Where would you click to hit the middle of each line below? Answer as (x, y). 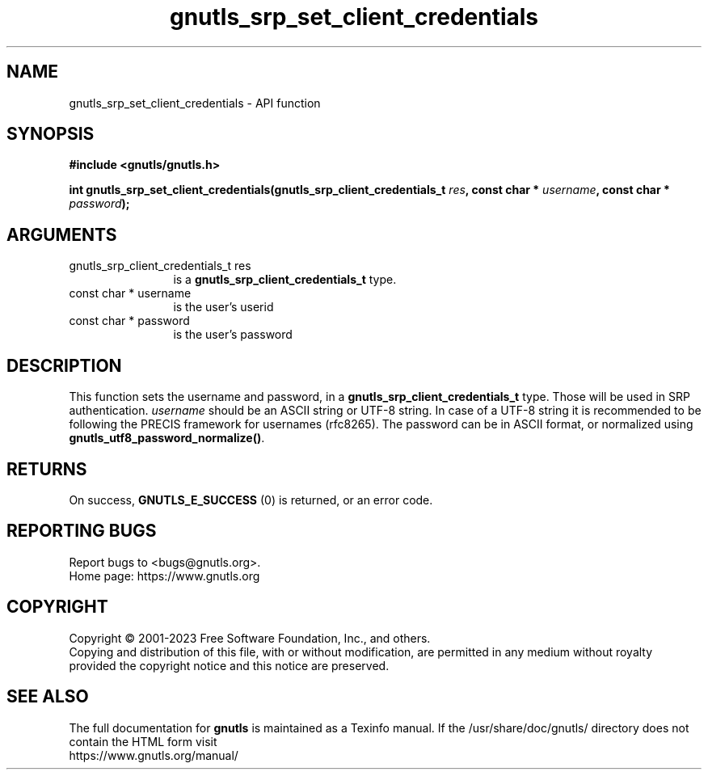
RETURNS (47, 469)
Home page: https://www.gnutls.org (164, 576)
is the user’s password (233, 335)
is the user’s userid (223, 307)
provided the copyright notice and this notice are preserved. (229, 665)
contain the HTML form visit (143, 741)
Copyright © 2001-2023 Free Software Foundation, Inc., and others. (250, 638)
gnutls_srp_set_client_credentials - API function (195, 103)
